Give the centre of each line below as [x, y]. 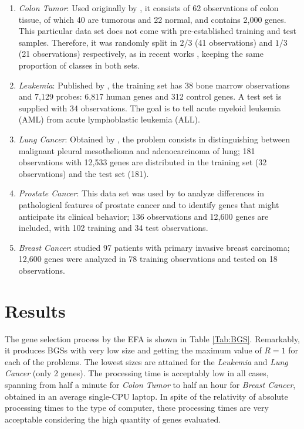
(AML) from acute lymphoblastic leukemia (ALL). [109, 119]
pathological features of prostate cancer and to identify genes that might [149, 204]
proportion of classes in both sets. [79, 65]
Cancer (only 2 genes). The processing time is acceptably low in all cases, [137, 373]
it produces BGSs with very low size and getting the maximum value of [133, 350]
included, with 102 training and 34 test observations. [113, 228]
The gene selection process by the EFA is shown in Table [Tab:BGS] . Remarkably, [153, 338]
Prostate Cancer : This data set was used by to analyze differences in [141, 193]
